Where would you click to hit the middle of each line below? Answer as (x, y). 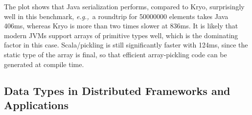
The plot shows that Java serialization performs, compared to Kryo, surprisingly (124, 6)
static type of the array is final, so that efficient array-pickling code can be (115, 54)
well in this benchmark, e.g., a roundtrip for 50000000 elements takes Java (116, 16)
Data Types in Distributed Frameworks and (117, 90)
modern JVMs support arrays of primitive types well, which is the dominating (121, 35)
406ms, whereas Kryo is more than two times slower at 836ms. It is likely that (121, 26)
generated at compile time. (44, 64)
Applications (36, 104)
